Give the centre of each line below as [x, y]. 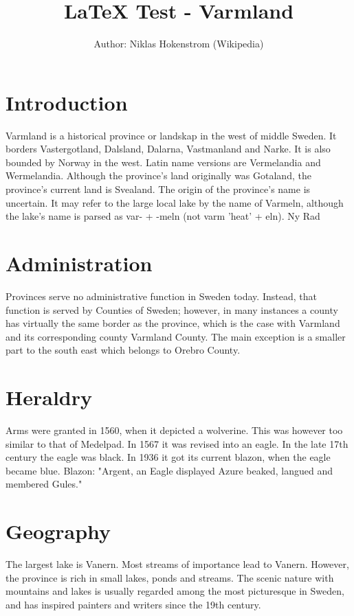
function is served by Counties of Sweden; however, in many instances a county [172, 309]
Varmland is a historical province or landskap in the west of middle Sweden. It [171, 135]
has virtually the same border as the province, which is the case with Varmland [173, 323]
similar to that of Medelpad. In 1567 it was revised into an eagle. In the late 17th [177, 443]
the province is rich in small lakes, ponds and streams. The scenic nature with [170, 577]
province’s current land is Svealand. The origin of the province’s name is [158, 189]
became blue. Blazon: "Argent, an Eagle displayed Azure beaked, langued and [169, 470]
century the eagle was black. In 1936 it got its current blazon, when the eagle [168, 457]
